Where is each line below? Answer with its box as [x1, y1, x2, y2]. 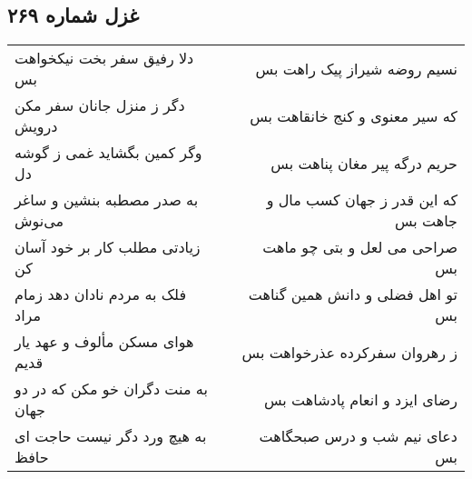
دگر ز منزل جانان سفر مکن [15, 95, 185, 116]
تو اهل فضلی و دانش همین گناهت [248, 284, 457, 305]
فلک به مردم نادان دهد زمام [15, 284, 187, 305]
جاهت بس [394, 210, 457, 232]
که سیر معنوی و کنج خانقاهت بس [250, 105, 457, 126]
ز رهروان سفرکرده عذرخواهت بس [241, 341, 457, 363]
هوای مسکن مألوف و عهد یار [15, 331, 194, 353]
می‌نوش [15, 210, 64, 232]
